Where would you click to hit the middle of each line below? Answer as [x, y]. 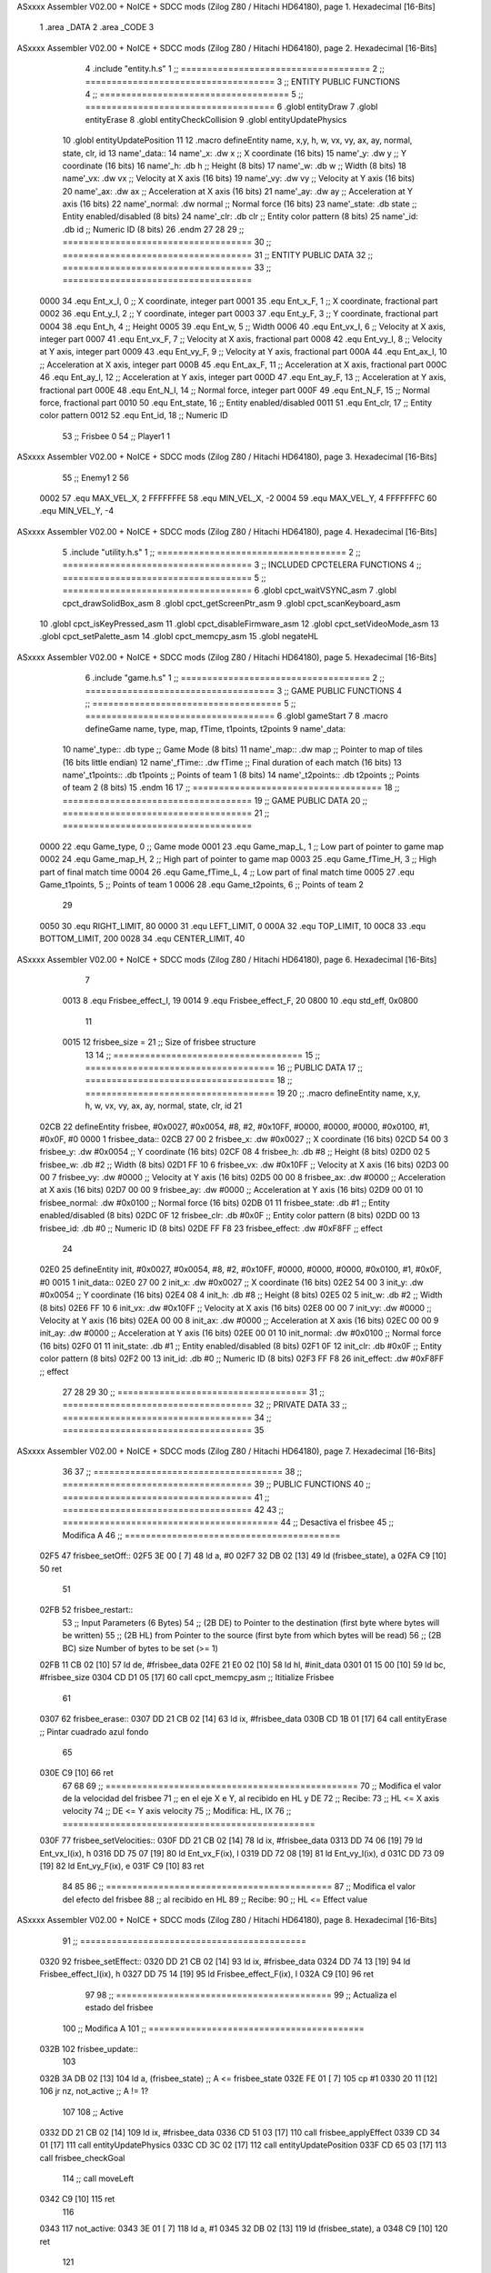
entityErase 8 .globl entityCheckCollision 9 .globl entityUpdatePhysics [216, 119]
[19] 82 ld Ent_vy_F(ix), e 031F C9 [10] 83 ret [122, 1866]
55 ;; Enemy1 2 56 [95, 477]
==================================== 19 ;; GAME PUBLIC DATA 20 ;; [215, 800]
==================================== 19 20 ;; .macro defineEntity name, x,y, [253, 1093]
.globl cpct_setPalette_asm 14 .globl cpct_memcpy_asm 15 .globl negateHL [179, 636]
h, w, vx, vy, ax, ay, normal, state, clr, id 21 [164, 1106]
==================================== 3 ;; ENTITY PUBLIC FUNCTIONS [242, 81]
